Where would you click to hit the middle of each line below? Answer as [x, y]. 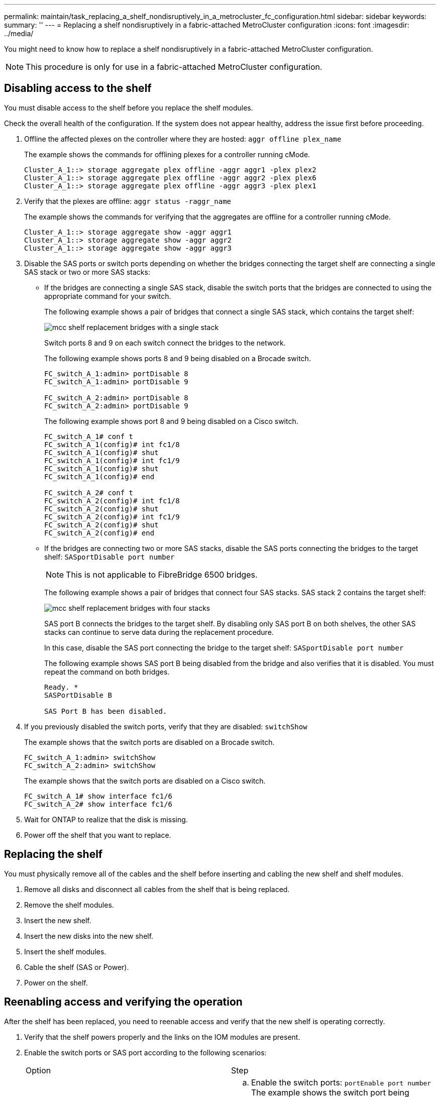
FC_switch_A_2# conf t [89, 492]
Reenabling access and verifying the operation [123, 1002]
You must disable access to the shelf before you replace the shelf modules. [129, 107]
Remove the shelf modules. [69, 905]
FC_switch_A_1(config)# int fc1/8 [112, 444]
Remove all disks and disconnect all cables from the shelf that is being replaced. [157, 889]
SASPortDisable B [78, 695]
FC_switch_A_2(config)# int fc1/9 [112, 517]
